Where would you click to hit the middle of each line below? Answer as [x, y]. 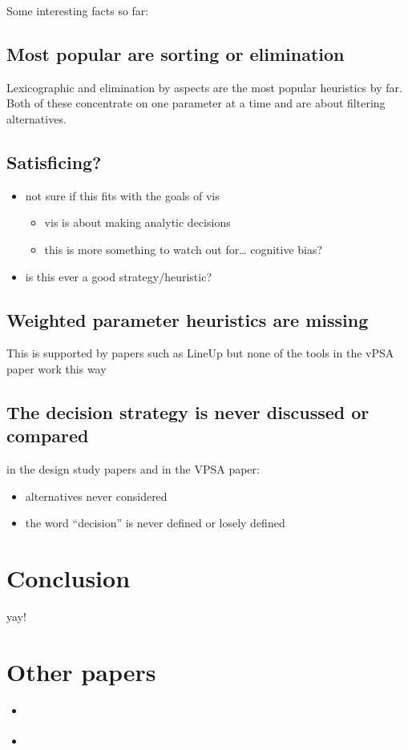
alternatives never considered [96, 496]
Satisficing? [54, 161]
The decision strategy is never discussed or [188, 411]
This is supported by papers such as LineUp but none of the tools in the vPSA [200, 353]
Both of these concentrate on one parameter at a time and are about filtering [196, 103]
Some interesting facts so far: [78, 10]
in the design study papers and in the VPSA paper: [133, 469]
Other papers [81, 671]
